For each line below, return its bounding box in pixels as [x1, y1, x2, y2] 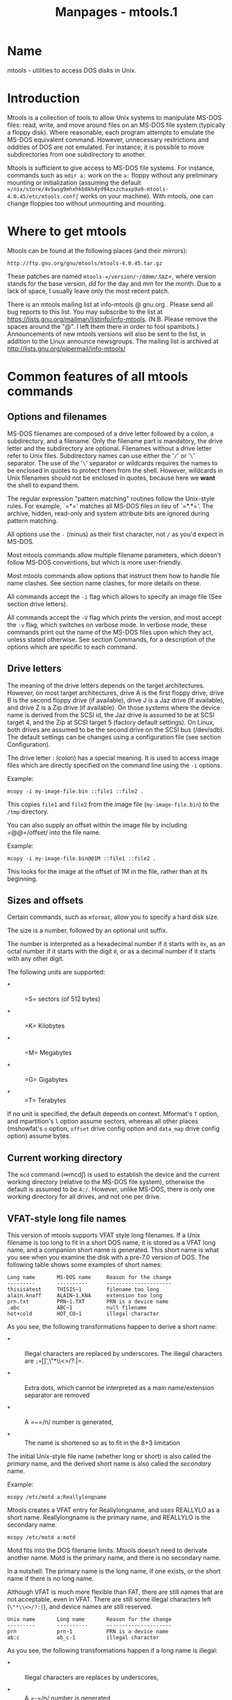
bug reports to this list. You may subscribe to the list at [7, 307, 163, 316]
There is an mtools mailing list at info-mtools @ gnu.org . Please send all [7, 300, 213, 309]
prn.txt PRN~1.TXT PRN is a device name [7, 1298, 169, 1305]
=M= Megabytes [24, 1049, 72, 1057]
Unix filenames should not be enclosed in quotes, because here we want [7, 473, 216, 482]
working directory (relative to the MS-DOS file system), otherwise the [7, 1178, 205, 1186]
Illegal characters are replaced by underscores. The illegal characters [24, 1350, 223, 1358]
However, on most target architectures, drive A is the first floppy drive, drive [7, 688, 224, 697]
